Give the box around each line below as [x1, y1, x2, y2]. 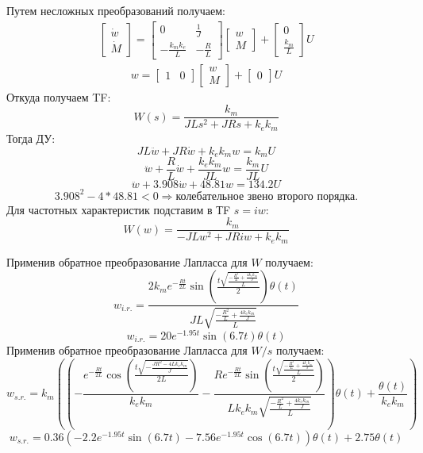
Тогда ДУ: [6, 129, 56, 146]
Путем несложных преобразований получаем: [6, 2, 225, 18]
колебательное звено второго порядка [175, 190, 356, 202]
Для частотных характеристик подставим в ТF [6, 201, 231, 217]
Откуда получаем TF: [6, 88, 111, 105]
